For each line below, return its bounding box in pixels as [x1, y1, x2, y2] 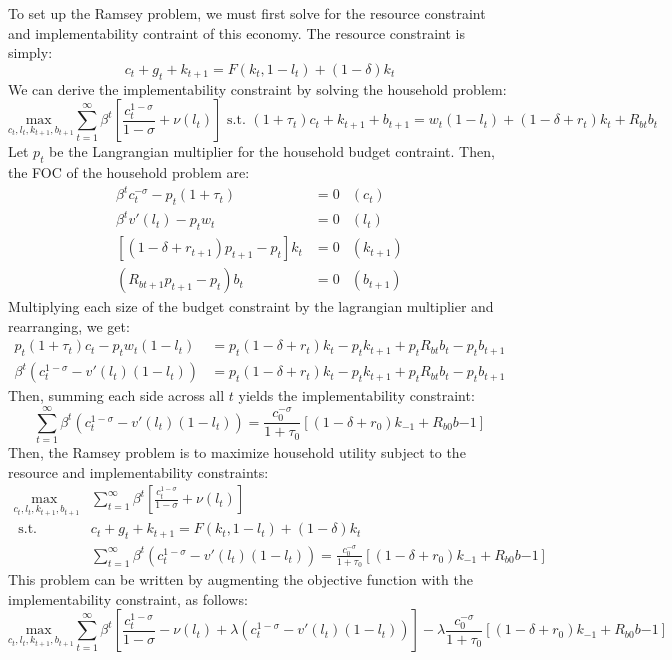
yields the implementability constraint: [238, 385, 475, 406]
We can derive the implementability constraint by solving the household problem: [8, 78, 507, 99]
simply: [8, 42, 53, 63]
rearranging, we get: [8, 315, 130, 336]
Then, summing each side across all [8, 385, 225, 406]
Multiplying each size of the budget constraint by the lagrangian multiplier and [8, 296, 494, 317]
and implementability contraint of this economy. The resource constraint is [8, 22, 466, 43]
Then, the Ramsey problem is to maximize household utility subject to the [8, 442, 466, 463]
